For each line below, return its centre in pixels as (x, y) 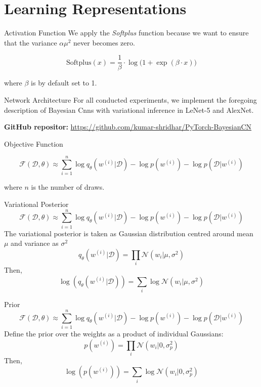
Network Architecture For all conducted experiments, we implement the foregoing (130, 99)
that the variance (31, 42)
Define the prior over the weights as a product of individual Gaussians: (114, 333)
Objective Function (34, 143)
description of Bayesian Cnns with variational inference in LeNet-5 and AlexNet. (129, 110)
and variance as (35, 243)
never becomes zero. (104, 42)
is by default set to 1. (64, 83)
